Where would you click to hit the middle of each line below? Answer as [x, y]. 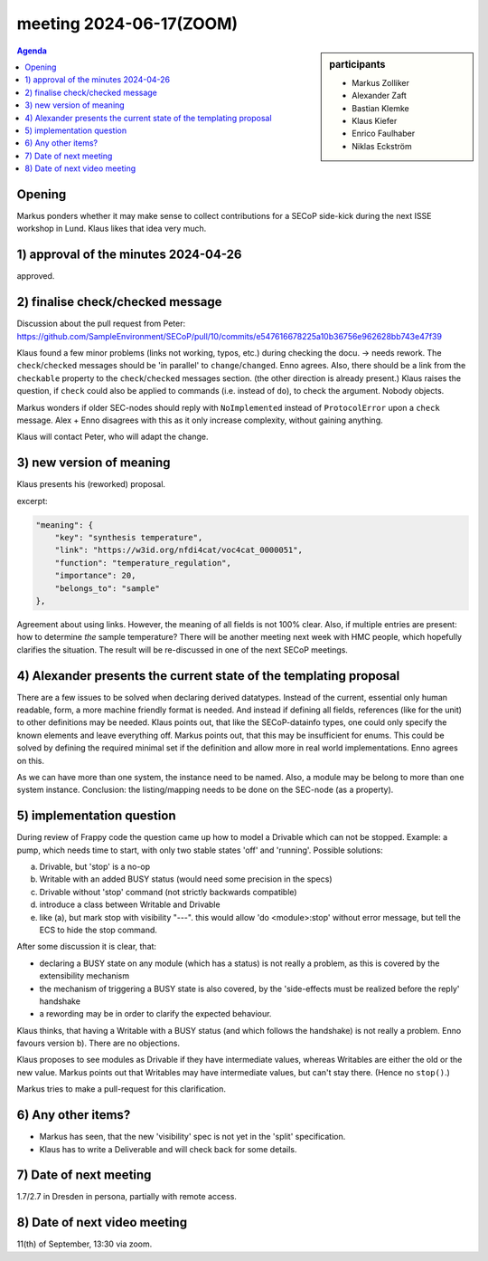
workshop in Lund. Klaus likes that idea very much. [112, 229]
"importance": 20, [95, 576]
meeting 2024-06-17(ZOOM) [127, 24]
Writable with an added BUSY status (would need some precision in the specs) [186, 879]
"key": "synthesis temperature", [129, 537]
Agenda [32, 51]
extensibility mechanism [84, 976]
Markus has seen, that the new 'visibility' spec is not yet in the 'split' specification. [192, 1137]
